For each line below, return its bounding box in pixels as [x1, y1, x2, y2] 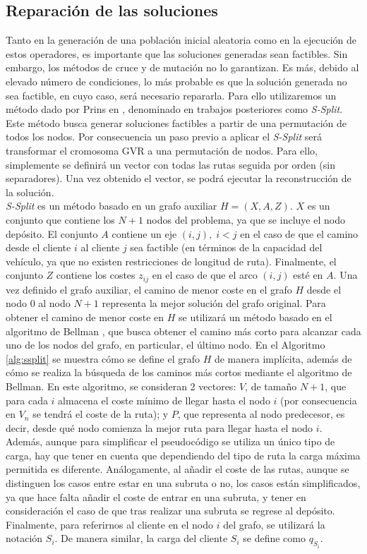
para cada [6, 392, 48, 407]
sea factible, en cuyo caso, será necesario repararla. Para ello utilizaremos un [6, 88, 337, 102]
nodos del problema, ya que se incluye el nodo [146, 212, 345, 227]
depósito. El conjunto [6, 226, 98, 241]
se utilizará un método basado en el [179, 309, 332, 324]
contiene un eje [112, 226, 177, 241]
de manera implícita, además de [214, 351, 352, 366]
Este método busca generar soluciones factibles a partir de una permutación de [6, 115, 347, 130]
